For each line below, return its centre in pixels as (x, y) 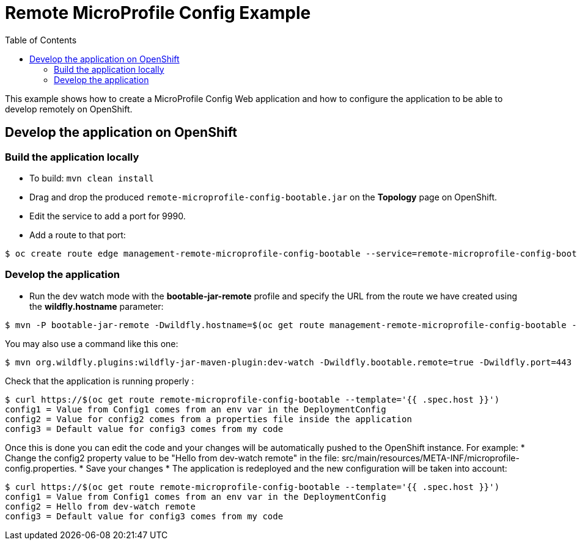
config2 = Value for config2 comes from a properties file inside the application (208, 419)
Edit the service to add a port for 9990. (108, 216)
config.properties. (41, 468)
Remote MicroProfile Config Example (158, 13)
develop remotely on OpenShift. (69, 109)
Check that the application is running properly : (100, 381)
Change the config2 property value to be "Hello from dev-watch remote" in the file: (172, 458)
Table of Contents (41, 40)
